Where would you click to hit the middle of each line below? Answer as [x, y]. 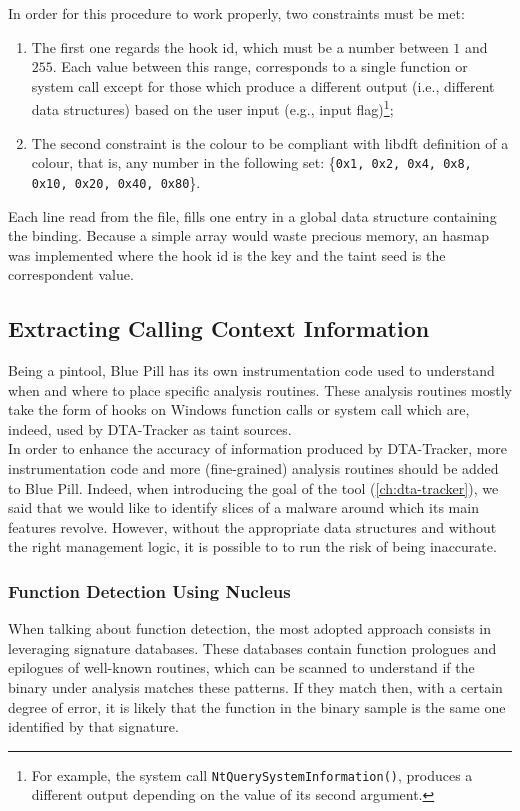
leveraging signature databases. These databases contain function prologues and [252, 647]
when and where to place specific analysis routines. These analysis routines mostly [260, 389]
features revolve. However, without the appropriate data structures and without [252, 526]
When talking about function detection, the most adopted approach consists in [249, 628]
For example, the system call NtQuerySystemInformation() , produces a [252, 774]
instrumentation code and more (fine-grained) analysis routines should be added [253, 468]
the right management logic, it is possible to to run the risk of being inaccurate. [252, 546]
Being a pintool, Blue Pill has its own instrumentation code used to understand [251, 370]
